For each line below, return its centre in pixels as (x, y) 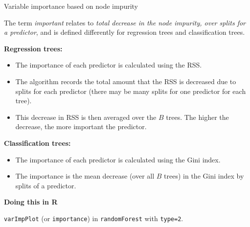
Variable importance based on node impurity (71, 6)
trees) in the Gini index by (204, 176)
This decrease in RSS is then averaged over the (86, 117)
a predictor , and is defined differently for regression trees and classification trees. (125, 32)
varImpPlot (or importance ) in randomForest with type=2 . (94, 218)
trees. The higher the (197, 117)
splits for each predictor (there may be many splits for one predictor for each (131, 91)
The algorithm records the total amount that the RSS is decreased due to (126, 81)
